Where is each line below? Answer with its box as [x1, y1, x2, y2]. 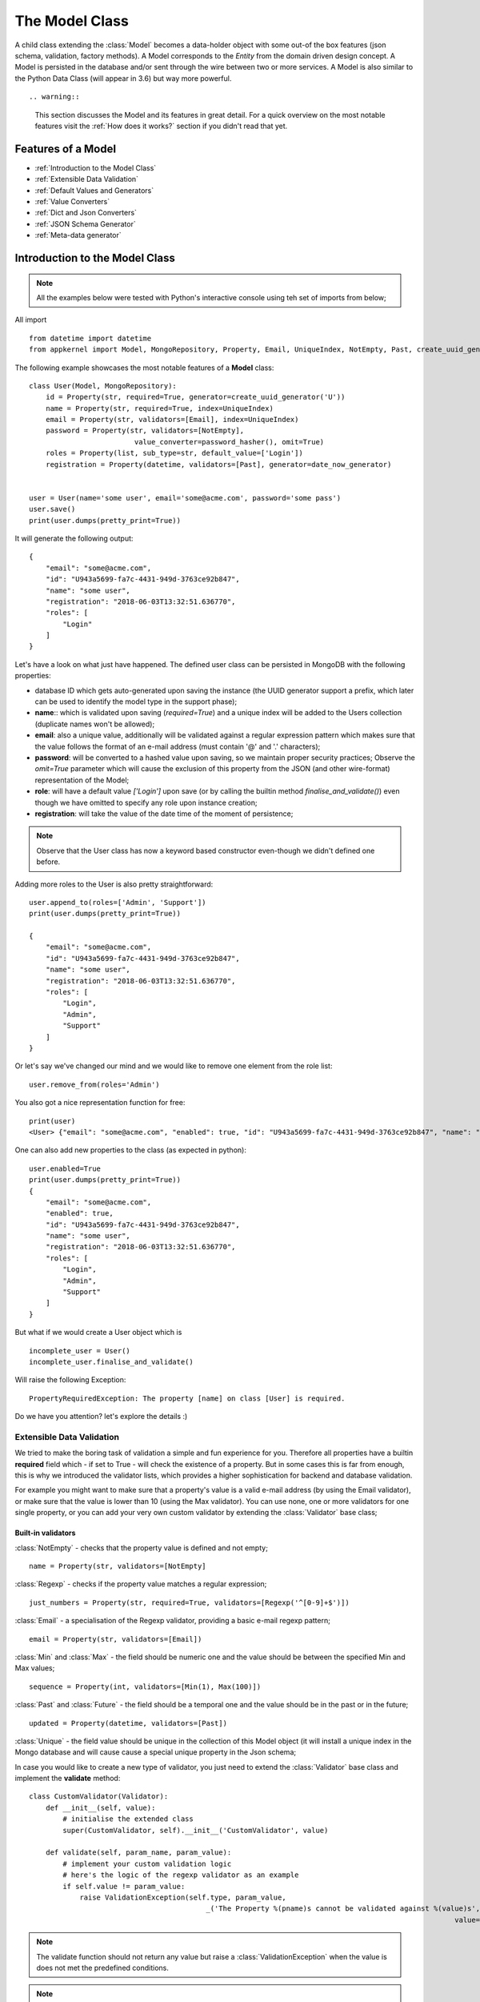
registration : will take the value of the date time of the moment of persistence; [34, 809, 294, 818]
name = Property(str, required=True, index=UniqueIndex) [45, 404, 274, 412]
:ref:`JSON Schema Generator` [34, 219, 136, 228]
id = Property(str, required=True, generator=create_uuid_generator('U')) [45, 392, 346, 402]
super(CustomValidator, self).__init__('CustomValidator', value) [62, 1826, 329, 1835]
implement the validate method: [14, 1774, 121, 1783]
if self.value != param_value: [62, 1882, 186, 1891]
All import [14, 315, 47, 324]
